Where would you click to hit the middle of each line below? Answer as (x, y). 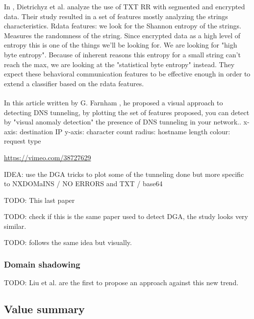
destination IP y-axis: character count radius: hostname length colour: (125, 131)
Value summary (44, 309)
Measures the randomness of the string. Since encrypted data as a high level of (122, 35)
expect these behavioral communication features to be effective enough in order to (127, 74)
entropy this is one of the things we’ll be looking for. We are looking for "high (121, 45)
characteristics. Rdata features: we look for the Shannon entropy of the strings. (123, 26)
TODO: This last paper (39, 200)
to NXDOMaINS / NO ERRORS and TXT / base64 (83, 184)
